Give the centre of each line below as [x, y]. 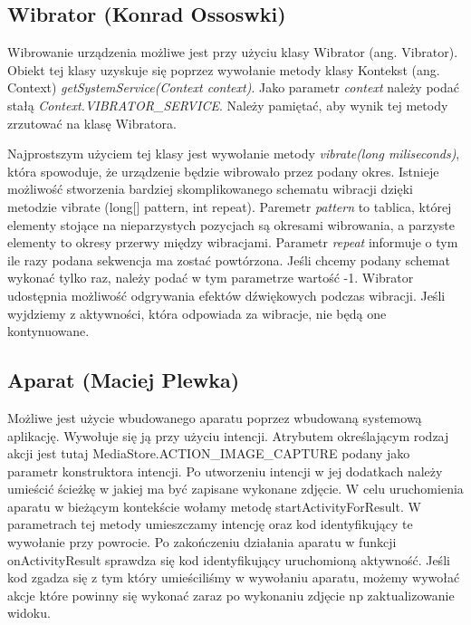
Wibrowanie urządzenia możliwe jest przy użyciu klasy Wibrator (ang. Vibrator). [233, 52]
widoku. [29, 613]
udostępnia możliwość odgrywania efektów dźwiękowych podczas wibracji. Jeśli [226, 295]
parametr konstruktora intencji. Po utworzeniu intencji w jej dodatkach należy [225, 471]
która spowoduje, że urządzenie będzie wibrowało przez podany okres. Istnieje [223, 171]
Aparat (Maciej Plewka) [124, 380]
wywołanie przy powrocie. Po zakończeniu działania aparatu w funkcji [202, 542]
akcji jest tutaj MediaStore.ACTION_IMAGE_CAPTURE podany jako [209, 453]
